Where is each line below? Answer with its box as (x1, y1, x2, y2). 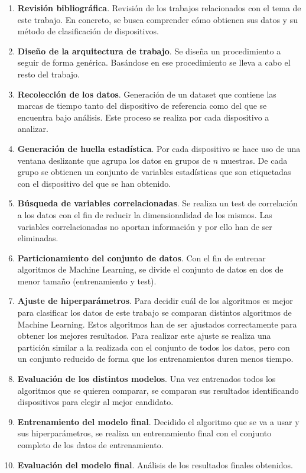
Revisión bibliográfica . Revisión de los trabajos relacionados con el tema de (17, 2, 301, 14)
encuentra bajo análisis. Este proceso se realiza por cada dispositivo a (17, 111, 269, 123)
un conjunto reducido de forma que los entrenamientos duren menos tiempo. (17, 352, 294, 365)
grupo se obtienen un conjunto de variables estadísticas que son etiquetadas (17, 166, 291, 178)
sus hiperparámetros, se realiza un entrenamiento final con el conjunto (17, 427, 272, 439)
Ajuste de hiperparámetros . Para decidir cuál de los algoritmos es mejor (17, 294, 293, 307)
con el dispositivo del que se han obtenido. (17, 177, 171, 189)
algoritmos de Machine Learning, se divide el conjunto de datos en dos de (17, 263, 284, 276)
